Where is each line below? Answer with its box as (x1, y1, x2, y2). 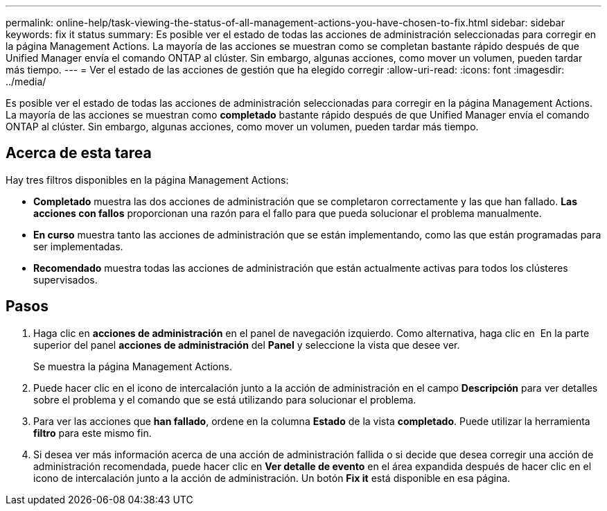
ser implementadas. (33, 240, 123, 252)
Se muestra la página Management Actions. (33, 360, 232, 372)
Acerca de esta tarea (6, 144, 152, 162)
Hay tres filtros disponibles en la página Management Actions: (6, 173, 289, 186)
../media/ (6, 76, 46, 87)
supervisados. (33, 273, 98, 286)
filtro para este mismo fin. (33, 426, 152, 439)
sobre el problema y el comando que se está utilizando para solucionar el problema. (33, 393, 416, 406)
